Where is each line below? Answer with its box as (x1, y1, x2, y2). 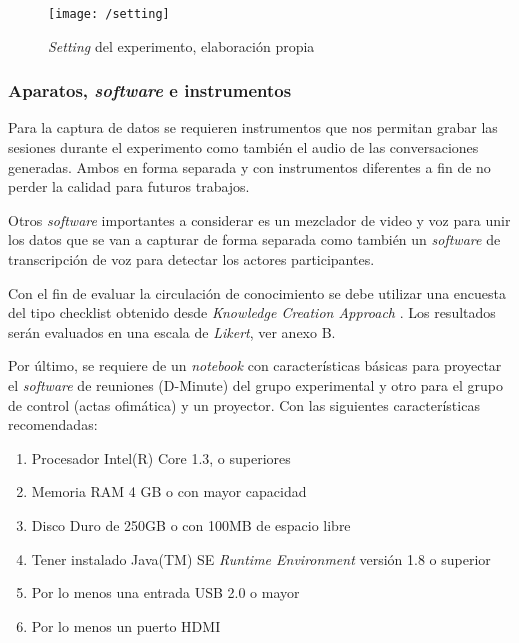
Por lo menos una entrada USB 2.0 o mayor (31, 582, 300, 603)
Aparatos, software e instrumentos (8, 78, 292, 103)
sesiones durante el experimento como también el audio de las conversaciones (8, 137, 479, 158)
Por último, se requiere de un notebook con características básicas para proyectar (8, 355, 502, 376)
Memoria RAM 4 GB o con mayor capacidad (31, 481, 307, 502)
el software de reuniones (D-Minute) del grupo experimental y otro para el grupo (8, 375, 503, 395)
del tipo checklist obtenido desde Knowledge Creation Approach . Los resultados (8, 302, 496, 323)
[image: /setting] (48, 7, 170, 21)
